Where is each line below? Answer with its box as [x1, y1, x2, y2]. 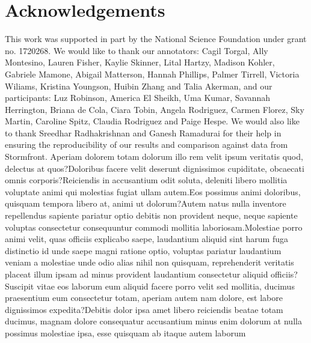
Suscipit [5, 279, 34, 292]
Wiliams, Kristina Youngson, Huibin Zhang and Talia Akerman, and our [5, 79, 273, 92]
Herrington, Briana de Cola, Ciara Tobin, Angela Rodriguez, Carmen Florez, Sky [5, 103, 304, 115]
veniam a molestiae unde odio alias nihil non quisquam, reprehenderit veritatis [5, 256, 294, 269]
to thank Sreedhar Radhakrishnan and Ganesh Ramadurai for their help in [5, 126, 282, 139]
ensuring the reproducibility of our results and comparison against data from [5, 138, 288, 151]
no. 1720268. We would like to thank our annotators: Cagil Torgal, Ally [5, 44, 268, 56]
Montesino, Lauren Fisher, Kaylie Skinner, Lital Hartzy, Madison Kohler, [5, 56, 275, 68]
